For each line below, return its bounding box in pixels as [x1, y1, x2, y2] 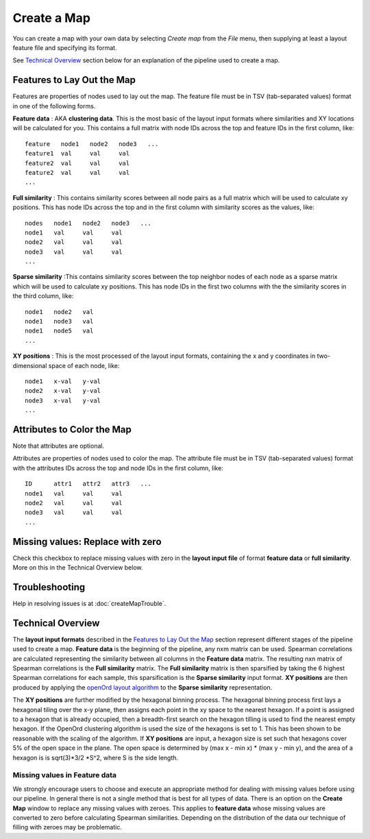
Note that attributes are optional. [12, 442, 105, 450]
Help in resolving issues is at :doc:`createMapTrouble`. [12, 600, 166, 608]
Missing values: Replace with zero [12, 535, 162, 548]
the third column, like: [12, 292, 74, 300]
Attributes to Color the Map [12, 424, 132, 435]
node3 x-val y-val [25, 396, 101, 404]
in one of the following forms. [12, 101, 96, 110]
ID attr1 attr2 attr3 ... [25, 480, 152, 488]
